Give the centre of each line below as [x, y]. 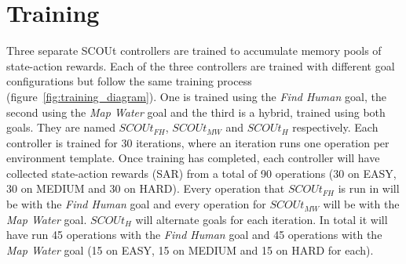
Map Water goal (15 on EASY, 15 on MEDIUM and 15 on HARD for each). [190, 250]
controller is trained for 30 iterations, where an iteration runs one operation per [198, 142]
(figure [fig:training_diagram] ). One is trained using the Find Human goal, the [196, 96]
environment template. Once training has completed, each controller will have [193, 158]
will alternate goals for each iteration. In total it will [262, 219]
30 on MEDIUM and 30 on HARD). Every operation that [146, 188]
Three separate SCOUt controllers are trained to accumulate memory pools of [194, 51]
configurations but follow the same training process [129, 81]
